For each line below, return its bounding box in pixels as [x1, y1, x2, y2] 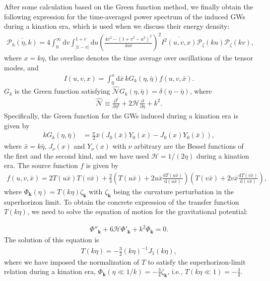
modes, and [4, 62, 39, 72]
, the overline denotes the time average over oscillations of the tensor [44, 53, 253, 63]
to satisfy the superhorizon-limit [147, 256, 246, 267]
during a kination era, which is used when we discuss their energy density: [4, 21, 230, 31]
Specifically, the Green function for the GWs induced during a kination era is [4, 111, 238, 121]
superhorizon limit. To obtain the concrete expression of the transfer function [4, 196, 239, 207]
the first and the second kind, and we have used [4, 150, 149, 161]
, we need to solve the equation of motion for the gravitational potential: [27, 206, 248, 217]
